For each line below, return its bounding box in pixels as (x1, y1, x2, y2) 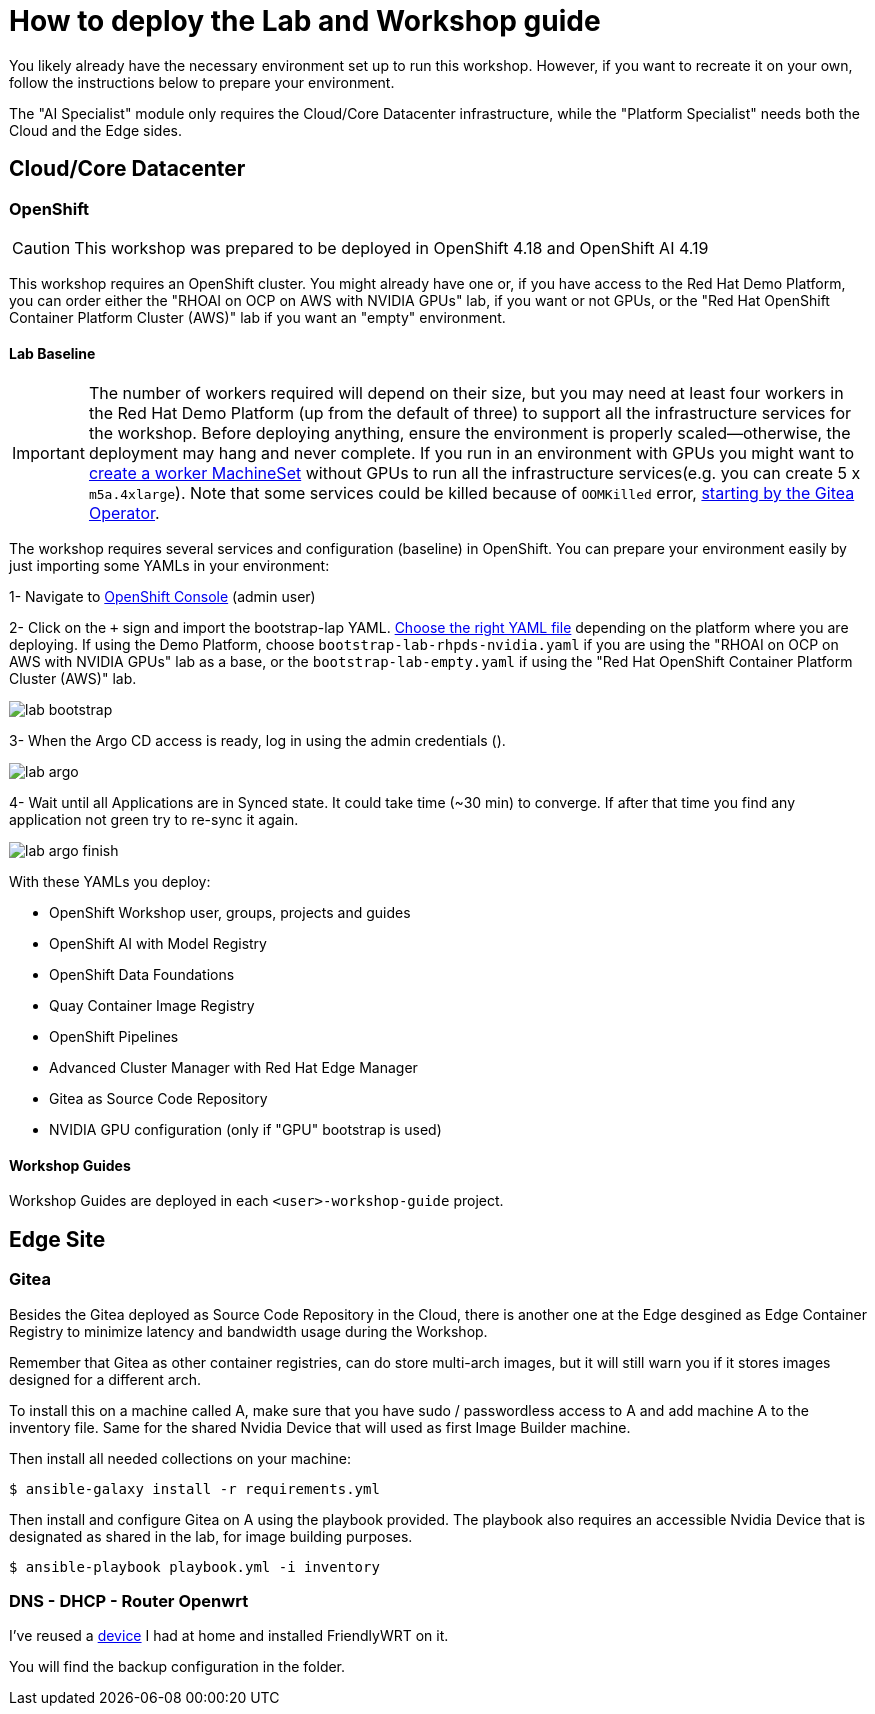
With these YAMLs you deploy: (9, 873, 211, 891)
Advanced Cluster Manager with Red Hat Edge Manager (49, 1059, 418, 1077)
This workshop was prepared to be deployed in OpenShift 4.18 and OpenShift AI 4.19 (74, 237, 709, 258)
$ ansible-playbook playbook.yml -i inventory (9, 1558, 380, 1575)
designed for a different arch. (9, 1370, 201, 1388)
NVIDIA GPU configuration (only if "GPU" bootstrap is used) (49, 1121, 442, 1139)
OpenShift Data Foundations (49, 966, 235, 984)
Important (12, 443, 85, 464)
